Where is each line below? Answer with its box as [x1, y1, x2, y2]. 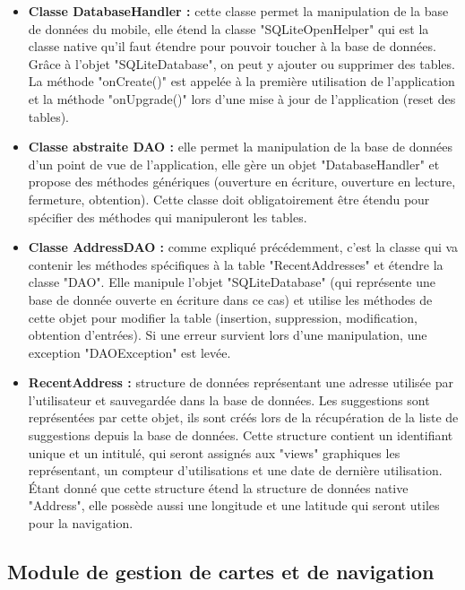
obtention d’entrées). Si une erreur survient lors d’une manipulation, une [28, 325, 427, 344]
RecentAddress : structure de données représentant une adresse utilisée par [28, 373, 453, 392]
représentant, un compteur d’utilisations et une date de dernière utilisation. [28, 461, 443, 480]
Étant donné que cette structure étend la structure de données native [28, 478, 409, 497]
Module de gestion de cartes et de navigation [7, 558, 435, 586]
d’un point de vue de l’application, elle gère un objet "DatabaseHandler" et [28, 154, 440, 173]
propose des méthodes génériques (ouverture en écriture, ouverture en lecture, [28, 172, 456, 191]
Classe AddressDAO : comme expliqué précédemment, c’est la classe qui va [28, 238, 459, 256]
